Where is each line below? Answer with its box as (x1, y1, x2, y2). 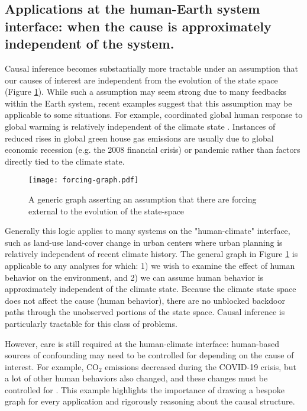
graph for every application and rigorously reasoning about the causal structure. (5, 395, 295, 407)
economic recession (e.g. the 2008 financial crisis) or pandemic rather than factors (5, 143, 300, 156)
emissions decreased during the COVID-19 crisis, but (105, 360, 296, 373)
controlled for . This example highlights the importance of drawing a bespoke (5, 383, 285, 396)
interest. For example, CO (5, 360, 99, 373)
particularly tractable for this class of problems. (5, 317, 177, 329)
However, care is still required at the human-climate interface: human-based (5, 337, 279, 349)
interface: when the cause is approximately (5, 17, 272, 35)
